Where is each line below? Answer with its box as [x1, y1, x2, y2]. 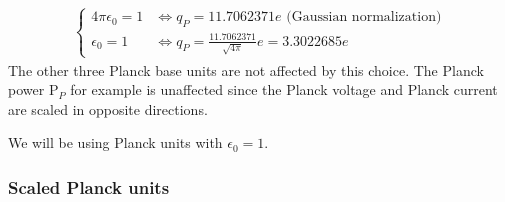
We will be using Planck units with [8, 132, 223, 153]
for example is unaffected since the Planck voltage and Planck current [70, 79, 498, 100]
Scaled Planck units [8, 174, 170, 199]
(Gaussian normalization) [286, 10, 442, 25]
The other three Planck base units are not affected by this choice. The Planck [8, 59, 484, 80]
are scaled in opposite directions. [8, 98, 208, 119]
